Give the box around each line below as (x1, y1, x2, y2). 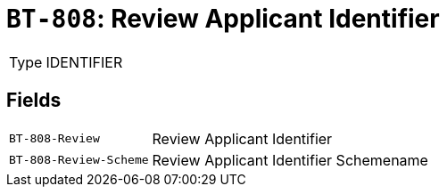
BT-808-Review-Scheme (9, 153, 149, 167)
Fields (6, 89, 62, 112)
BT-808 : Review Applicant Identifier (6, 4, 440, 34)
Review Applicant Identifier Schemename (152, 150, 428, 169)
